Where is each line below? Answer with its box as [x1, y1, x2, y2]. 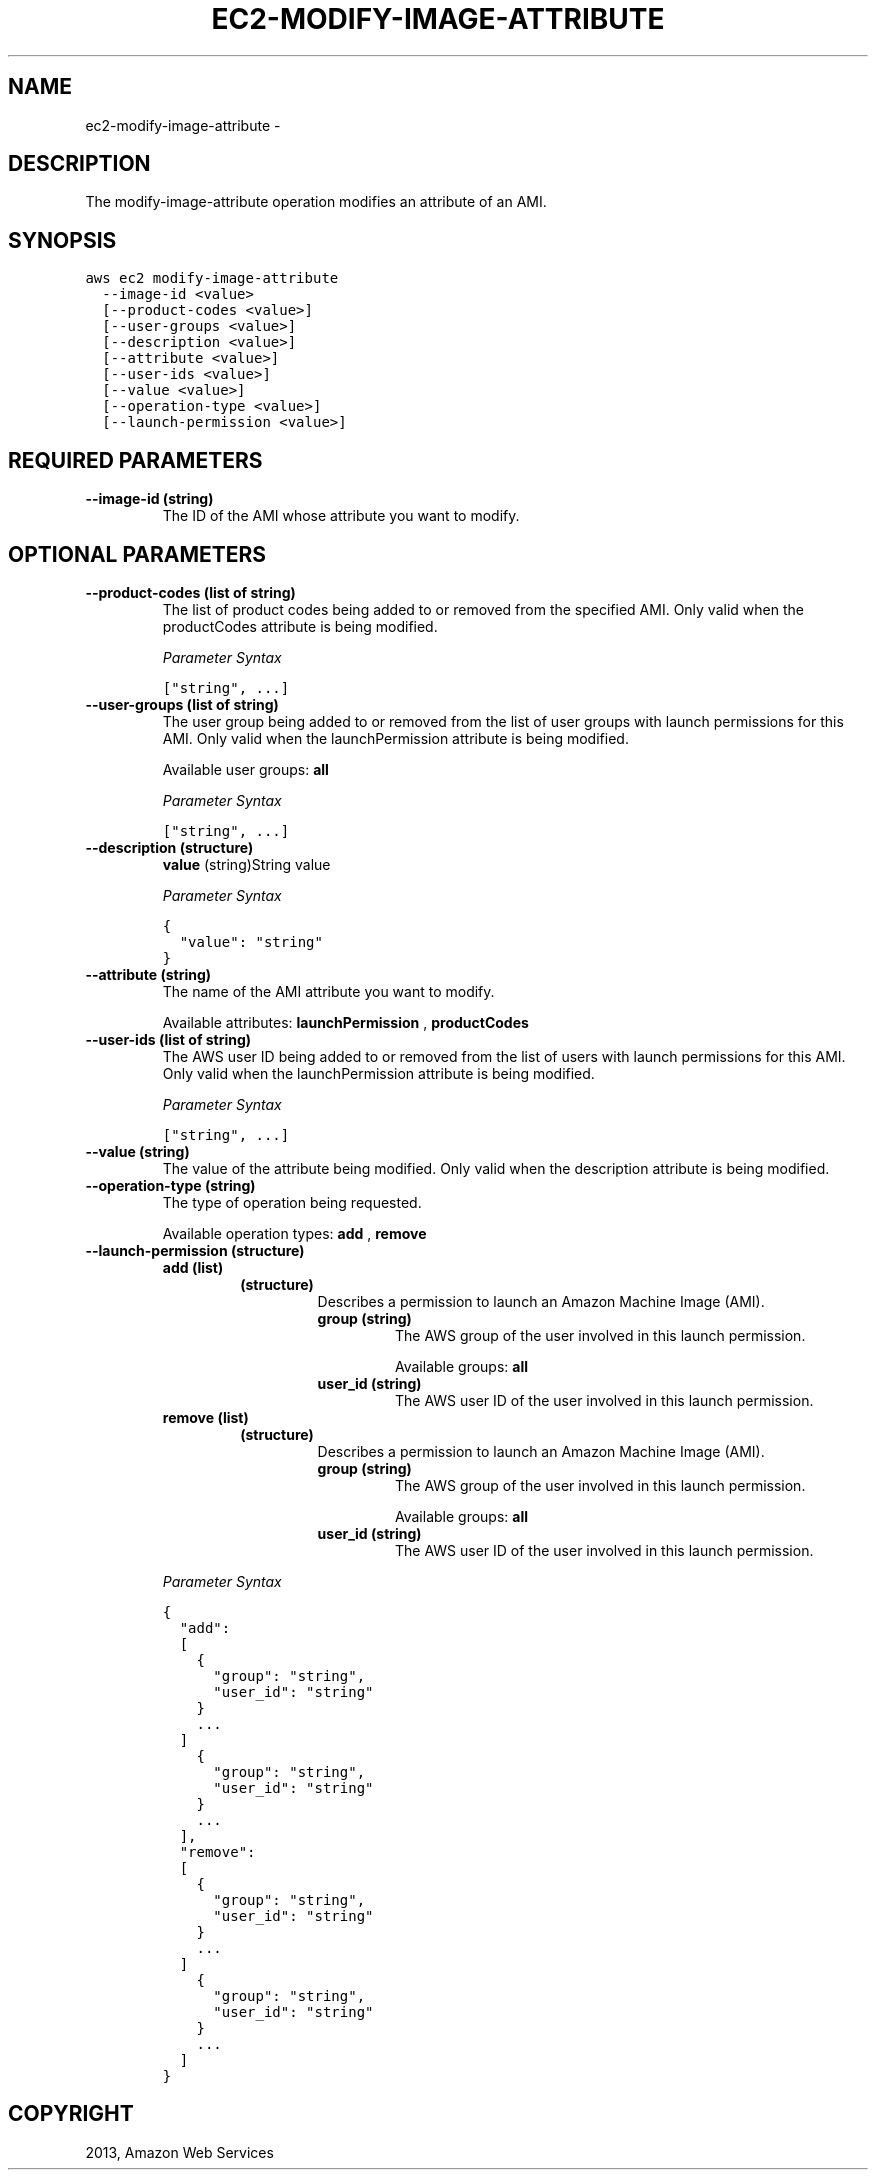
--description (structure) [85, 838, 254, 856]
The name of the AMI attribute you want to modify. [162, 982, 495, 1000]
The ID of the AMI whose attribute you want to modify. [162, 507, 520, 525]
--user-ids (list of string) [85, 1030, 252, 1048]
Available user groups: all [162, 760, 329, 778]
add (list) [162, 1258, 224, 1276]
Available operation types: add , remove [162, 1224, 427, 1242]
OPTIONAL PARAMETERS [8, 541, 267, 567]
